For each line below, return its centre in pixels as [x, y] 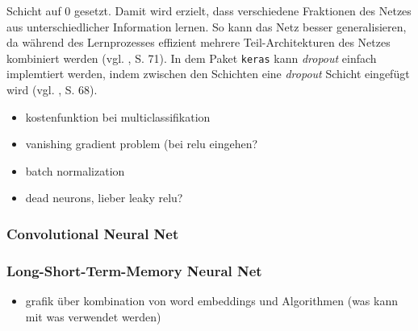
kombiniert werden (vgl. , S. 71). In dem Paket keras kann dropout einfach [192, 58]
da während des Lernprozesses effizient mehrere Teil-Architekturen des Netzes [199, 42]
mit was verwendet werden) [93, 316]
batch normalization [75, 170]
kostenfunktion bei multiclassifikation [118, 116]
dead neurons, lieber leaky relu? [104, 198]
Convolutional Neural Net [93, 233]
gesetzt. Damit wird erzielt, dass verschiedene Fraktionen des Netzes [243, 10]
